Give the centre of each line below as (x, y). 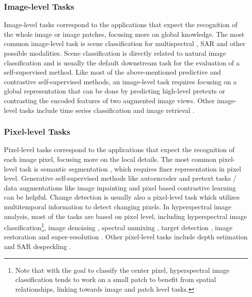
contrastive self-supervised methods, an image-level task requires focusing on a (120, 81)
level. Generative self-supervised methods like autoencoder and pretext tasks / (120, 178)
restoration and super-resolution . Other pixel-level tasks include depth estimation (126, 237)
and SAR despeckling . (38, 246)
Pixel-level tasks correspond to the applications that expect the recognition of (119, 149)
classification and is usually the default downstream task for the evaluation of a (122, 62)
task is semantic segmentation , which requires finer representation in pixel (130, 168)
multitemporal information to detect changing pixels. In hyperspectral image (118, 206)
